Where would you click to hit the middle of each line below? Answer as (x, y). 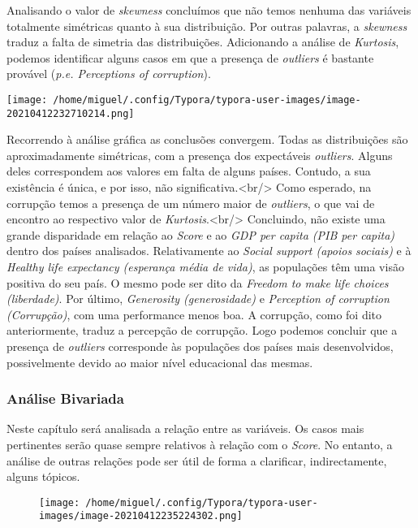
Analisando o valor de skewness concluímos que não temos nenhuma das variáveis (209, 10)
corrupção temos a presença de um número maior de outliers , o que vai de (191, 203)
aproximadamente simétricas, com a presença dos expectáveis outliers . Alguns (200, 155)
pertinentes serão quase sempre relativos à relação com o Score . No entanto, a (200, 444)
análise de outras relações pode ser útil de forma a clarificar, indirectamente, (197, 460)
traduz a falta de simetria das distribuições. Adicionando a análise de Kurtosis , (203, 42)
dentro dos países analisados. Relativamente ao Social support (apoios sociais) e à (209, 251)
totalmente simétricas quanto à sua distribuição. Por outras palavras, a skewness (207, 26)
